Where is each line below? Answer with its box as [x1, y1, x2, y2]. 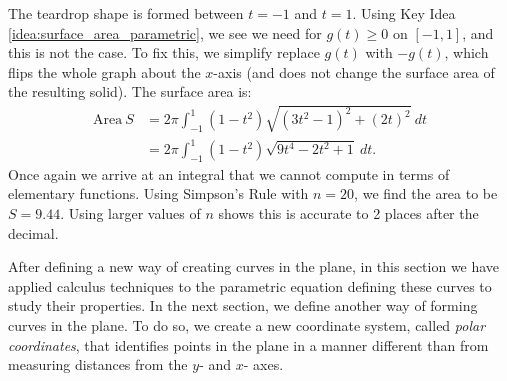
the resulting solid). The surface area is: [8, 81, 252, 102]
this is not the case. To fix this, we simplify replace [8, 42, 320, 63]
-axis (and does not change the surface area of [213, 61, 495, 82]
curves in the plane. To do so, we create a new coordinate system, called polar [8, 315, 486, 336]
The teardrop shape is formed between [8, 3, 244, 23]
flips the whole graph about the [8, 61, 201, 82]
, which [444, 42, 489, 63]
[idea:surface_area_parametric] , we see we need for [8, 22, 322, 43]
